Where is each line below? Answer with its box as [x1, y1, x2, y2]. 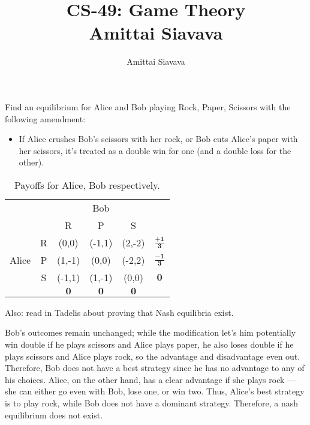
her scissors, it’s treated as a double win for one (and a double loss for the [19, 144, 291, 156]
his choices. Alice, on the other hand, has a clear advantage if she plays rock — [5, 373, 296, 385]
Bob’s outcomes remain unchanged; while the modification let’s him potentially [5, 326, 296, 339]
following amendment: [5, 112, 86, 125]
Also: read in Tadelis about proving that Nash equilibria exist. [5, 306, 234, 318]
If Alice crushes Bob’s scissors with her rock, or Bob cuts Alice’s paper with [19, 132, 298, 145]
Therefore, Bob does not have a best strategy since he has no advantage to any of [5, 361, 305, 374]
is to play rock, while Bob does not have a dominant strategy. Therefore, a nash [5, 397, 299, 409]
